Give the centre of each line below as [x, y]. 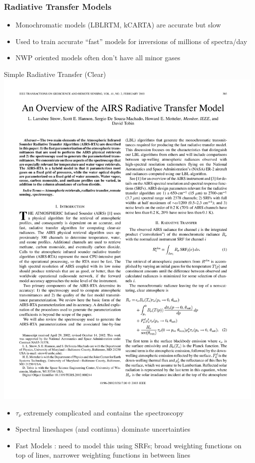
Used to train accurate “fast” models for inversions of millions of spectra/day [131, 41]
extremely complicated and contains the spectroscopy [104, 412]
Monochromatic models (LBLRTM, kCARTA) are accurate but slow [118, 25]
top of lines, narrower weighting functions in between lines [103, 455]
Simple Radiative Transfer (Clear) [55, 74]
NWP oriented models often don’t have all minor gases [98, 58]
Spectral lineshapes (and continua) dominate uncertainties [103, 429]
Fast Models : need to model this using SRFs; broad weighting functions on [128, 445]
